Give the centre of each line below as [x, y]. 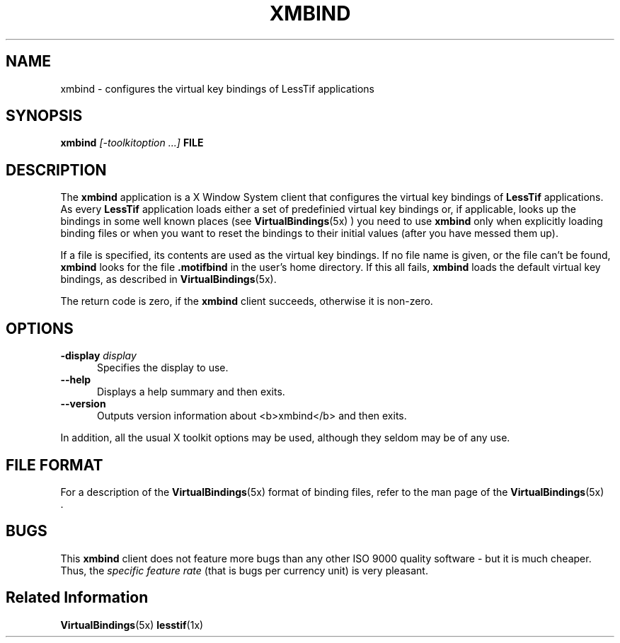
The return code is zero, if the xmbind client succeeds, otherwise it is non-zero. [247, 301]
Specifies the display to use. [163, 368]
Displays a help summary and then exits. [191, 392]
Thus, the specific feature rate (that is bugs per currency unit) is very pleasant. [244, 570]
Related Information [77, 598]
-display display [98, 356]
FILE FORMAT [54, 465]
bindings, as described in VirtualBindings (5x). [168, 279]
